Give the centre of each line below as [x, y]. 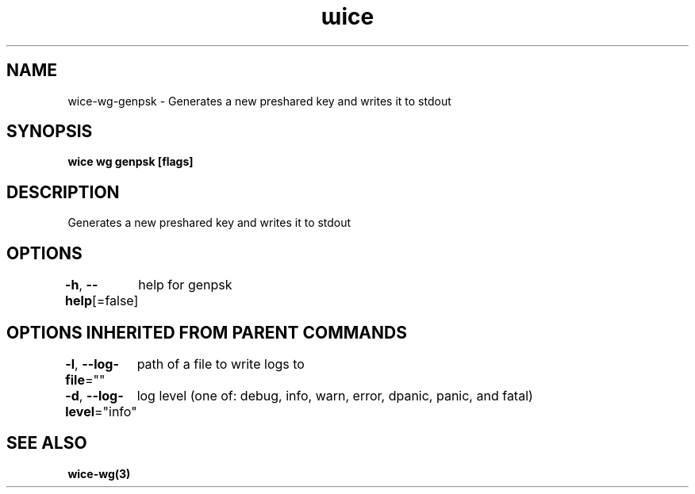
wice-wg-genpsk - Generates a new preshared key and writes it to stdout [259, 101]
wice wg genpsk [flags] [131, 162]
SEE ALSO [47, 443]
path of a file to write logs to [221, 364]
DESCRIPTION [63, 192]
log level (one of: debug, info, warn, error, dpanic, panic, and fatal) [335, 395]
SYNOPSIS [50, 132]
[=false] [115, 301]
